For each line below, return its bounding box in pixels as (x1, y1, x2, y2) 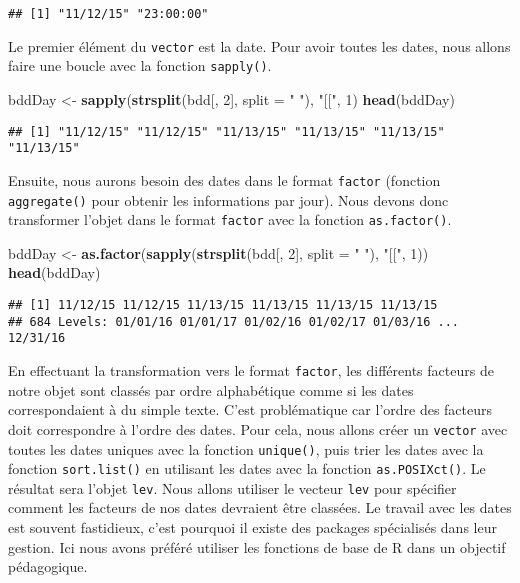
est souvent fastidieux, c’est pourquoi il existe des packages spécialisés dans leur (8, 517, 497, 538)
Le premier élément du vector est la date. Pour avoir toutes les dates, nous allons (8, 35, 511, 56)
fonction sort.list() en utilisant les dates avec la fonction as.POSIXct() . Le (8, 458, 486, 479)
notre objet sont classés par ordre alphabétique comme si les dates (8, 379, 414, 400)
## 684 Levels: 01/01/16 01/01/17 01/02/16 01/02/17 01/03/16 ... (8, 314, 460, 329)
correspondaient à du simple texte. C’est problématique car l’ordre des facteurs (8, 399, 493, 420)
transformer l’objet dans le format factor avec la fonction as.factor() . (8, 209, 452, 230)
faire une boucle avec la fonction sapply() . (8, 55, 272, 76)
